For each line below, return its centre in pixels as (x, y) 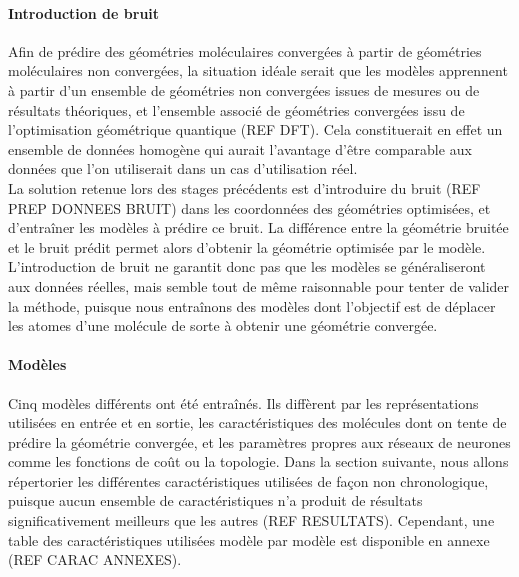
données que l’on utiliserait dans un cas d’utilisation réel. (183, 168)
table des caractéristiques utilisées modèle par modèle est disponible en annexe (249, 539)
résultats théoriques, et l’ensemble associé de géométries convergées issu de (236, 109)
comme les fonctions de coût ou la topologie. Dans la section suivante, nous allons (258, 461)
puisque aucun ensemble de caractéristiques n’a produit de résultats (215, 500)
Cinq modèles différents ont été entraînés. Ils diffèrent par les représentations (243, 402)
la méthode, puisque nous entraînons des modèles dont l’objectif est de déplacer (252, 305)
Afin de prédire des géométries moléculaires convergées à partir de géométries (245, 50)
